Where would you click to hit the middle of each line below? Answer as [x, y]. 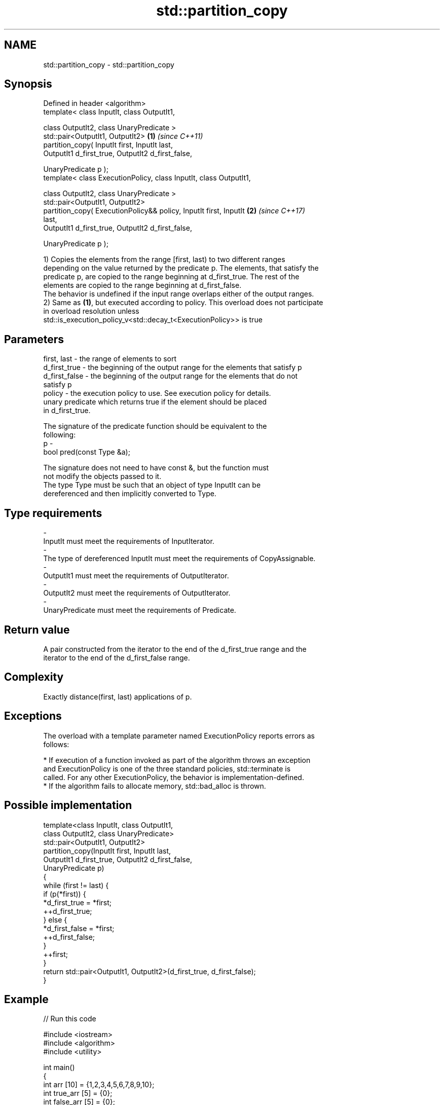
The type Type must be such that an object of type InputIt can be [152, 485]
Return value [37, 630]
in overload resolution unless [91, 311]
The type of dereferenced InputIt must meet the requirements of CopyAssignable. [179, 559]
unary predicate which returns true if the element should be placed [155, 402]
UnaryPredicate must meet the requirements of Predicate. [140, 610]
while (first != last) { [76, 885]
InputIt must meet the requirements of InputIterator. [129, 541]
